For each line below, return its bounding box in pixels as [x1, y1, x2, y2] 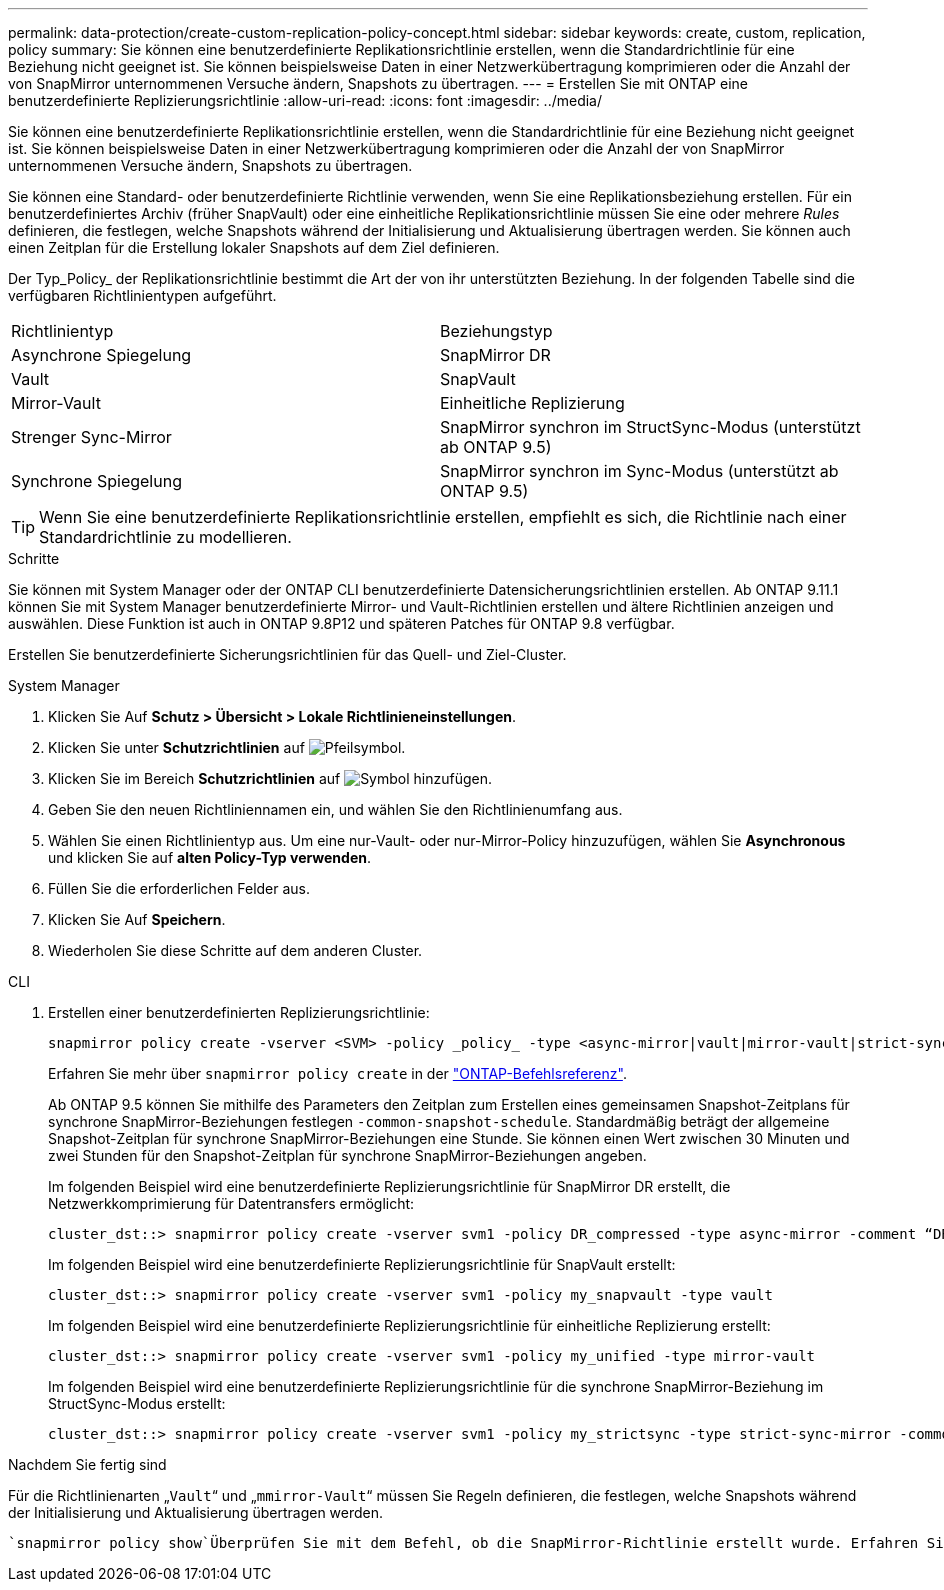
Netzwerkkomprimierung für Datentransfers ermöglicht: [48, 1195, 415, 1212]
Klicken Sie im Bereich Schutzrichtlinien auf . [48, 770, 493, 787]
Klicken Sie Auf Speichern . [48, 911, 226, 928]
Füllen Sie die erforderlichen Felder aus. [48, 880, 311, 897]
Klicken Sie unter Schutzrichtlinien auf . [48, 739, 406, 756]
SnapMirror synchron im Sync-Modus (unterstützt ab [440, 461, 839, 481]
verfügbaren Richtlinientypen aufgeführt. [8, 287, 277, 304]
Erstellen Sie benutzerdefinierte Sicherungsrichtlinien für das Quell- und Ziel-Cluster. [8, 646, 567, 663]
